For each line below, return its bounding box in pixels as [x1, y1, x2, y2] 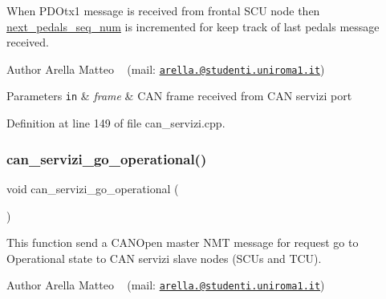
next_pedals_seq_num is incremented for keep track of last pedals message [6, 18, 380, 34]
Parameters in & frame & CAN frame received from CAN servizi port [6, 87, 352, 104]
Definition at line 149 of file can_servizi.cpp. [6, 115, 226, 131]
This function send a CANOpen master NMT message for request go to [6, 234, 359, 251]
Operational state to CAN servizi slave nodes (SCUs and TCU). [6, 249, 322, 266]
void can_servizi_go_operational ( [6, 180, 179, 196]
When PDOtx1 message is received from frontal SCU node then [6, 2, 320, 18]
